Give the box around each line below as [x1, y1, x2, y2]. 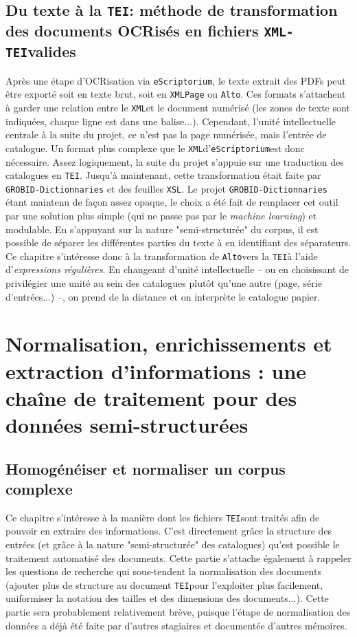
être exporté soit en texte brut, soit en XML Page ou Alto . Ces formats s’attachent [5, 87, 346, 101]
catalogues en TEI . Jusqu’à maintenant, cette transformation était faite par [5, 168, 321, 182]
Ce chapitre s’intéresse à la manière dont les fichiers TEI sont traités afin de [5, 510, 320, 524]
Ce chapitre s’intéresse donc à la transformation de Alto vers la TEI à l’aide [5, 248, 318, 263]
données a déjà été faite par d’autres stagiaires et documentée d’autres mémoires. [5, 618, 347, 632]
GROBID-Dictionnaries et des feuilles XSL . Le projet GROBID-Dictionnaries [5, 181, 327, 195]
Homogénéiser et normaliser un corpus [5, 457, 286, 479]
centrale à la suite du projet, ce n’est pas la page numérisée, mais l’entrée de [5, 127, 327, 142]
